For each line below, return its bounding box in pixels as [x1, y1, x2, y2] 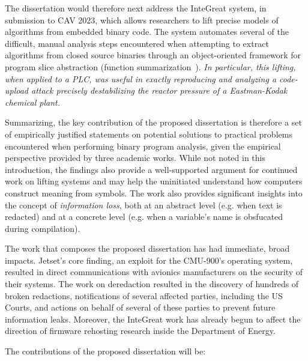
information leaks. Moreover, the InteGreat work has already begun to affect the [5, 312, 301, 325]
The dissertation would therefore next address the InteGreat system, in [5, 2, 267, 14]
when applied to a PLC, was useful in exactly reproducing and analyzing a [5, 72, 277, 85]
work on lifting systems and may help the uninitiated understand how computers [5, 175, 303, 187]
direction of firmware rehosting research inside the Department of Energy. [5, 324, 276, 337]
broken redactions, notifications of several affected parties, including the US [5, 289, 283, 302]
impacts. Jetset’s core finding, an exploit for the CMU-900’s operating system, [5, 253, 293, 266]
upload [5, 84, 29, 97]
